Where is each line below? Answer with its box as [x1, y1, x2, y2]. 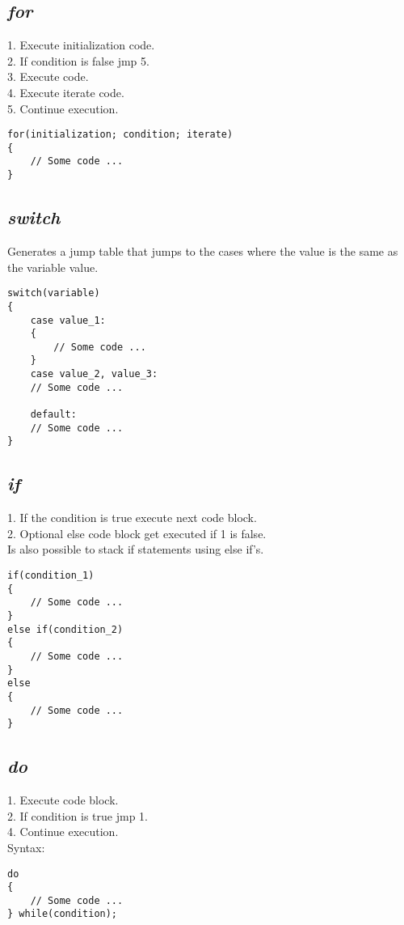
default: [30, 409, 77, 421]
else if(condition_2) [7, 623, 124, 635]
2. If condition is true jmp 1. [7, 807, 148, 824]
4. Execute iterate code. [7, 83, 124, 100]
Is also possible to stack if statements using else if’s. [7, 541, 264, 558]
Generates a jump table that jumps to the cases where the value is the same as [7, 243, 398, 259]
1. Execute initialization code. [7, 36, 155, 53]
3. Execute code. [7, 68, 89, 85]
